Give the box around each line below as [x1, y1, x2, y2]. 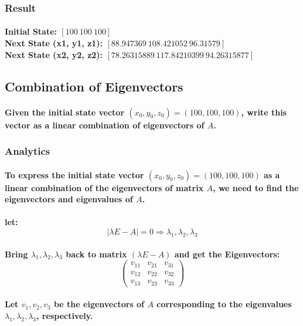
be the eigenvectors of [53, 298, 145, 310]
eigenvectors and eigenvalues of [5, 193, 133, 205]
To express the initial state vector [5, 168, 144, 181]
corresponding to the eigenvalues [156, 298, 292, 310]
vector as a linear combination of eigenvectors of [5, 118, 205, 131]
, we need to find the [213, 181, 299, 193]
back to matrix [66, 247, 127, 260]
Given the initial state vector [5, 106, 125, 118]
